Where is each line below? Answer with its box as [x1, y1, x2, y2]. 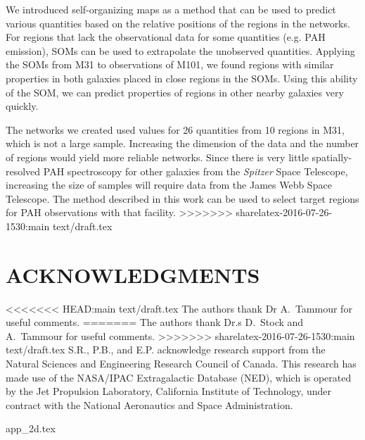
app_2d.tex [6, 421, 56, 436]
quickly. [6, 99, 39, 113]
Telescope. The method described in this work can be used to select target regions [6, 191, 359, 206]
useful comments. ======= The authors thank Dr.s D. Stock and [6, 315, 304, 329]
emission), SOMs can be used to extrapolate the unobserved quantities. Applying [6, 43, 355, 58]
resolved [6, 163, 41, 178]
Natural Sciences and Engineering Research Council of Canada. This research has [6, 356, 357, 370]
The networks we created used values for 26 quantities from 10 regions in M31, [6, 122, 345, 137]
